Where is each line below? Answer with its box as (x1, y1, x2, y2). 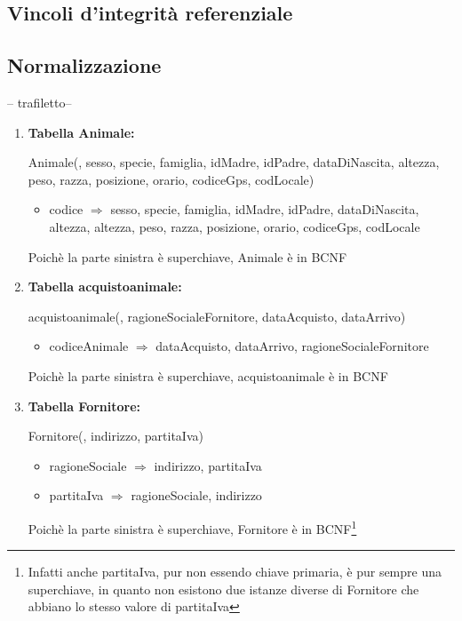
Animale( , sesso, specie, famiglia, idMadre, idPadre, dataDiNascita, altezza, (28, 153, 440, 171)
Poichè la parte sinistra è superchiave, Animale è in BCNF (28, 247, 347, 266)
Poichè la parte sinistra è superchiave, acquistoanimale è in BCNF (28, 366, 388, 385)
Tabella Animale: (28, 123, 135, 141)
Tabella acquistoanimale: (28, 277, 182, 296)
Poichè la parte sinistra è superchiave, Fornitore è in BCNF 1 (28, 516, 357, 537)
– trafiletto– (7, 92, 72, 111)
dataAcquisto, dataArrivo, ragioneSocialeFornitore (155, 337, 429, 355)
